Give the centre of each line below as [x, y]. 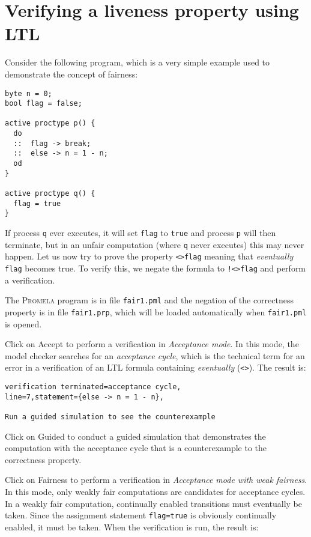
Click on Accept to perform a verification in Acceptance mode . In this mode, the [152, 344]
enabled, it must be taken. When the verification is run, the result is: [132, 526]
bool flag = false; [44, 104]
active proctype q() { [50, 194]
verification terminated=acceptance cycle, [93, 387]
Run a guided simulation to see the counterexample [110, 417]
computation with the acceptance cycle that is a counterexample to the [136, 448]
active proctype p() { [50, 123]
